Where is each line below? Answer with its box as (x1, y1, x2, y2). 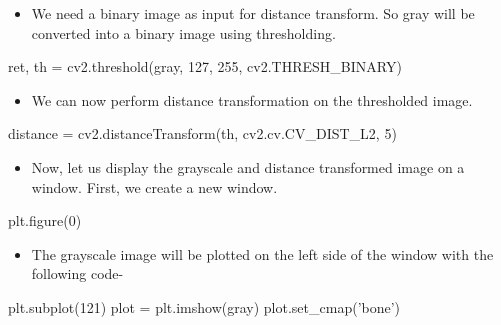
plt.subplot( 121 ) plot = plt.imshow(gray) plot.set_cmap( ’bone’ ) (8, 296, 401, 317)
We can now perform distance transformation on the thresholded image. (31, 89, 473, 110)
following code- (31, 263, 124, 284)
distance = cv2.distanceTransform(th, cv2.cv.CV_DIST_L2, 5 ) (8, 123, 397, 144)
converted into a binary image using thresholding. (31, 22, 336, 43)
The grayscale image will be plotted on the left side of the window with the (31, 243, 494, 264)
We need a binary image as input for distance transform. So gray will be (31, 3, 475, 23)
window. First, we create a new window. (31, 176, 278, 197)
